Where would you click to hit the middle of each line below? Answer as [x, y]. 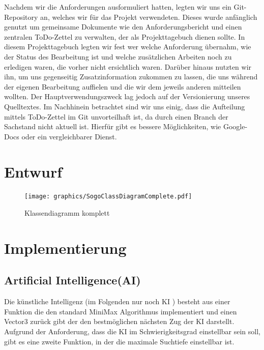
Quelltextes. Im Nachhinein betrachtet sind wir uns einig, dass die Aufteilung [125, 106]
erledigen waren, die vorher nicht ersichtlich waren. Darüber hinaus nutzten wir [128, 66]
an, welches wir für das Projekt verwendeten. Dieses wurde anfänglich [149, 17]
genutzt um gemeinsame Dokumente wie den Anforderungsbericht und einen [123, 27]
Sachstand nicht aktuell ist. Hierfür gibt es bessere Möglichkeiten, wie [113, 126]
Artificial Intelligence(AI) [72, 280]
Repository [21, 17]
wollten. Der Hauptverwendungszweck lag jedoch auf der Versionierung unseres [127, 96]
